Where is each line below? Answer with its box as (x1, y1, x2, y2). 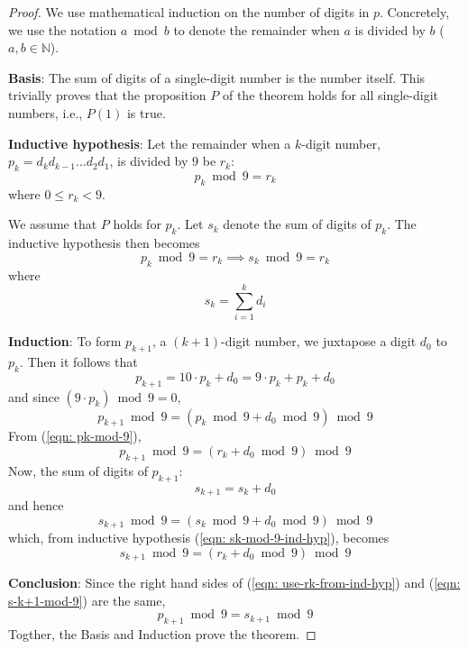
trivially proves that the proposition (8, 86, 206, 105)
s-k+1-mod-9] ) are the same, (8, 590, 166, 609)
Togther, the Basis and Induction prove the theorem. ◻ (8, 625, 317, 644)
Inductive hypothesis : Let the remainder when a (8, 133, 291, 152)
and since (8, 387, 60, 406)
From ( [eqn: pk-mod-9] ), (8, 426, 142, 445)
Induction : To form (8, 332, 122, 351)
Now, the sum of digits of (8, 461, 148, 480)
